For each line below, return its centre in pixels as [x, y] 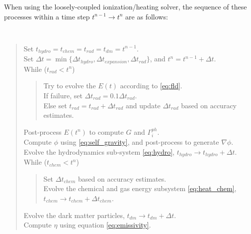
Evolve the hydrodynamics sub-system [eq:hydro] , [99, 151]
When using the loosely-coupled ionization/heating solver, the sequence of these [125, 6]
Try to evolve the [70, 86]
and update [143, 105]
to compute [106, 131]
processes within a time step [47, 16]
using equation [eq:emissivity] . [105, 225]
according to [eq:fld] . [151, 86]
